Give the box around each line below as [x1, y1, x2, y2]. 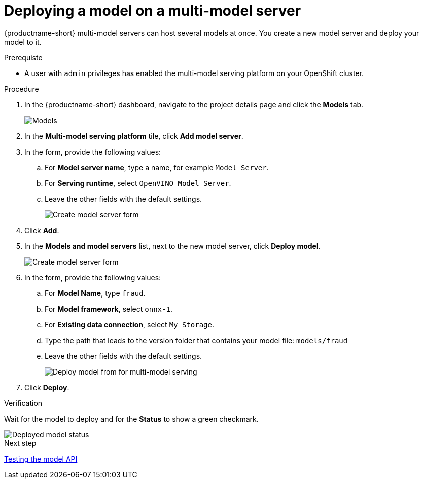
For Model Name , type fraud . [45, 288, 146, 298]
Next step [4, 438, 37, 448]
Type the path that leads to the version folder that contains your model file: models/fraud [45, 336, 348, 345]
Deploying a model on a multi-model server [4, 2, 301, 19]
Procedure [4, 84, 39, 93]
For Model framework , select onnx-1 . [45, 304, 172, 313]
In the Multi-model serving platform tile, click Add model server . [24, 131, 243, 140]
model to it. [4, 37, 42, 46]
